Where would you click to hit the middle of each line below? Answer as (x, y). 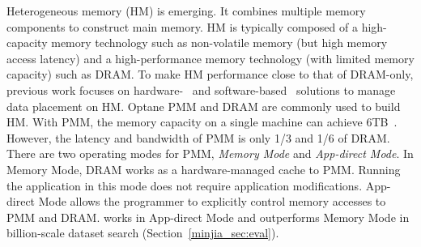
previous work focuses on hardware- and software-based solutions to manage (201, 89)
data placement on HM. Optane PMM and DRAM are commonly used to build (204, 106)
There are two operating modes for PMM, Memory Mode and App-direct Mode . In (210, 153)
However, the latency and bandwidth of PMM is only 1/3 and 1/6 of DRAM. (198, 137)
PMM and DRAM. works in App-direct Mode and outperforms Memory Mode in (208, 217)
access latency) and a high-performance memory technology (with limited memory (210, 58)
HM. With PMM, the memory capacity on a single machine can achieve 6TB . (202, 122)
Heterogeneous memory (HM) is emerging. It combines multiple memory (186, 11)
